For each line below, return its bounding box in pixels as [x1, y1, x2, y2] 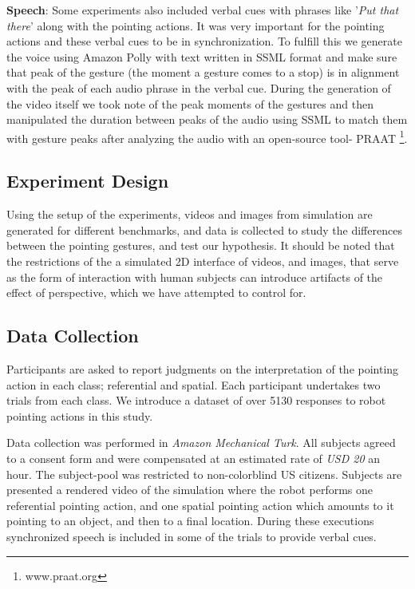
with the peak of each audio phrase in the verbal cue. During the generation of [6, 79, 391, 96]
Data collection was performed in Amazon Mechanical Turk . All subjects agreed [6, 434, 396, 451]
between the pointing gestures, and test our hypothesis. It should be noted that [6, 237, 395, 254]
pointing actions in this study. [6, 407, 153, 424]
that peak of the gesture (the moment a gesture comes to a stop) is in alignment [6, 64, 400, 81]
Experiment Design [6, 168, 169, 193]
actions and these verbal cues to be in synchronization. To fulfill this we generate [6, 33, 402, 49]
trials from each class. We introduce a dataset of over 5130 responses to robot [6, 392, 386, 409]
